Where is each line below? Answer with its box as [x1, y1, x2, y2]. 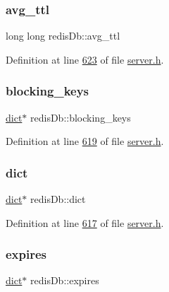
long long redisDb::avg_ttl [6, 28, 120, 43]
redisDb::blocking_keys [30, 110, 131, 124]
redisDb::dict [30, 192, 86, 206]
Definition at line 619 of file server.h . [6, 134, 164, 148]
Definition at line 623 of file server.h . [6, 52, 164, 66]
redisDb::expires [30, 273, 99, 288]
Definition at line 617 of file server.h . [6, 215, 164, 230]
